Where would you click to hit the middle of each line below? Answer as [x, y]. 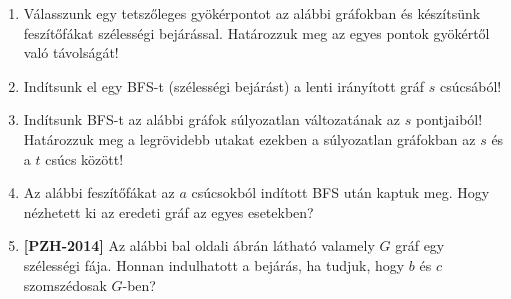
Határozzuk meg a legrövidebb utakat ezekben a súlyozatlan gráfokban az [249, 138]
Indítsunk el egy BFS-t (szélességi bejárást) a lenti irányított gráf [224, 85]
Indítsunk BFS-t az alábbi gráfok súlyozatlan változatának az [212, 119]
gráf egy [420, 245]
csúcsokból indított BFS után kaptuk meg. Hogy [340, 192]
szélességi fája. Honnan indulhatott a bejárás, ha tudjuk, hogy [214, 264]
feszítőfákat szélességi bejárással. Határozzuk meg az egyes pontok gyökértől [256, 32]
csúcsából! [470, 85]
